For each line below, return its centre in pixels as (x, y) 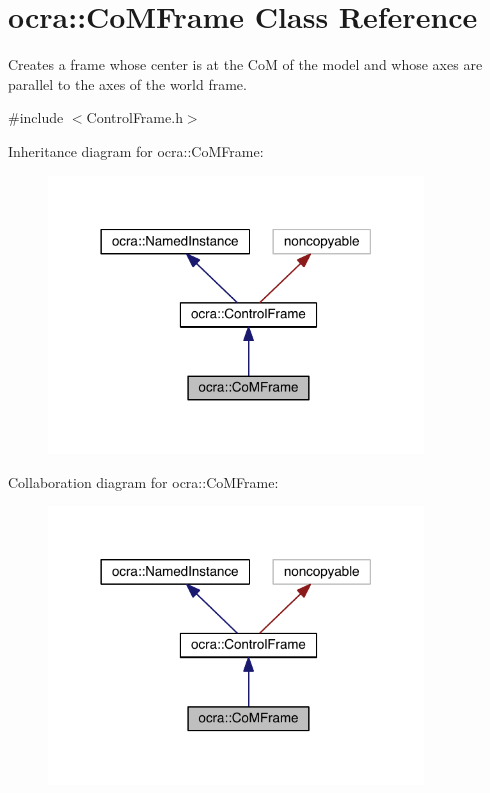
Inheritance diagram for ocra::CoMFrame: (136, 150)
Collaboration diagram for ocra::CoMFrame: (143, 481)
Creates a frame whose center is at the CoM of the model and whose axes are (245, 64)
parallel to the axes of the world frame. (127, 83)
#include (36, 117)
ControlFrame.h (134, 117)
